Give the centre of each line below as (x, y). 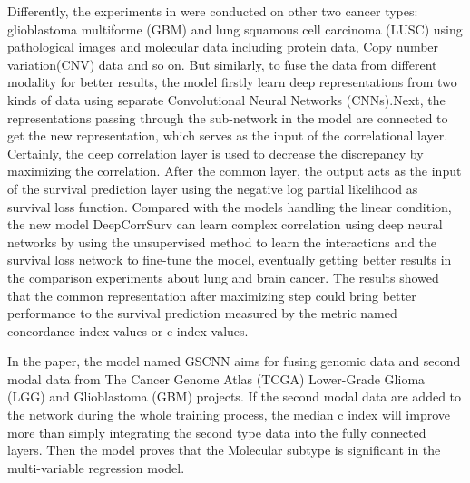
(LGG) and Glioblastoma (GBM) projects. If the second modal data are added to (235, 396)
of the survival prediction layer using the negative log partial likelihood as (213, 188)
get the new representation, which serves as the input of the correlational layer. (228, 135)
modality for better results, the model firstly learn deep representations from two (232, 82)
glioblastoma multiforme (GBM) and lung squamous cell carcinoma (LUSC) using (235, 29)
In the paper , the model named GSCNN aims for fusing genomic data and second (234, 361)
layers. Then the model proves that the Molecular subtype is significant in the (224, 450)
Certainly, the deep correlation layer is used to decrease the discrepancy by (215, 153)
